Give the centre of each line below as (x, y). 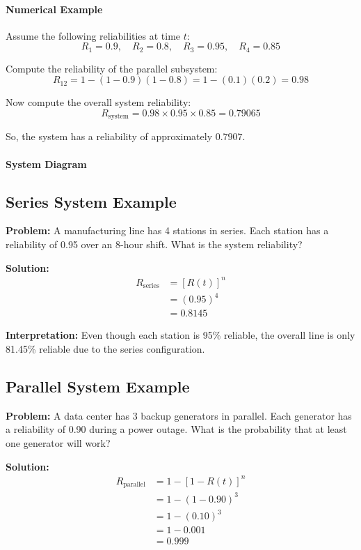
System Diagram (46, 163)
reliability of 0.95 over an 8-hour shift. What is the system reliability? (154, 244)
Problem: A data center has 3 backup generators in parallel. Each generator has (179, 415)
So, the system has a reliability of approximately (109, 136)
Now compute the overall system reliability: (98, 102)
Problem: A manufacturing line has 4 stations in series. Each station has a (167, 230)
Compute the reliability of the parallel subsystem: (112, 68)
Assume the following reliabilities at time (93, 35)
